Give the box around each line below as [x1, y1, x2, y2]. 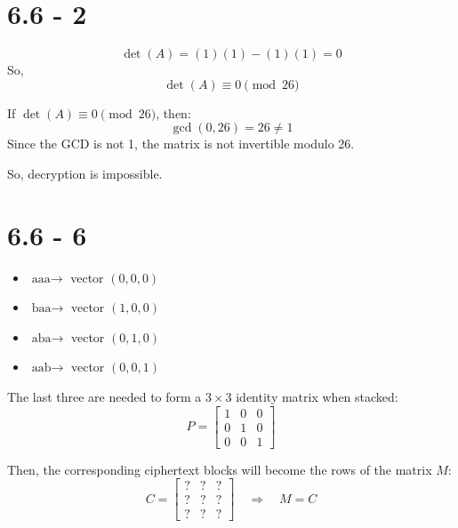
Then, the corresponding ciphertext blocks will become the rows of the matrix [7, 460, 432, 478]
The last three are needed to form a [7, 388, 202, 405]
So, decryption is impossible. [7, 164, 163, 182]
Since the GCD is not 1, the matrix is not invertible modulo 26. [7, 134, 355, 153]
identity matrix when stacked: [236, 388, 398, 405]
